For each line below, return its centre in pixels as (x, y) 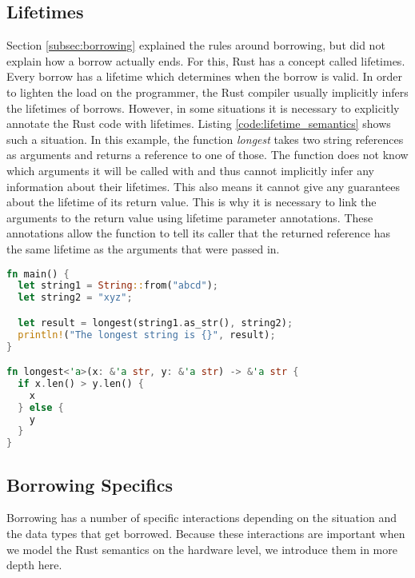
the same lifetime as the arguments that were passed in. (143, 248)
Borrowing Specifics (90, 484)
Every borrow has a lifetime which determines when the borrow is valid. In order (205, 76)
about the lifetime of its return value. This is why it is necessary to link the (192, 202)
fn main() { (38, 274)
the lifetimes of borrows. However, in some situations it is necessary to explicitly (203, 108)
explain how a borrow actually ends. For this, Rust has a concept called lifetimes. (206, 60)
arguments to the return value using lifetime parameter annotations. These (190, 217)
